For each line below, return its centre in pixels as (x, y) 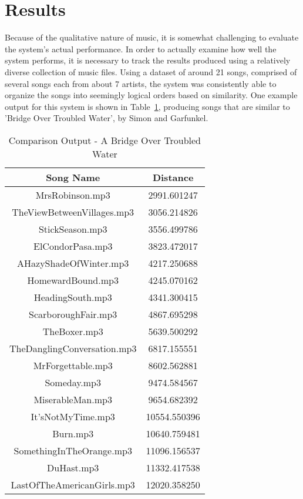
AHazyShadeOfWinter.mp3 (73, 263)
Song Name (73, 177)
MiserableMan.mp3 (73, 399)
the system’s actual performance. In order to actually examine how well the (141, 48)
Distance (173, 177)
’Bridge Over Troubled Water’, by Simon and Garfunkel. (107, 118)
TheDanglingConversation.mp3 (73, 348)
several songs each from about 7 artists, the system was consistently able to (141, 83)
